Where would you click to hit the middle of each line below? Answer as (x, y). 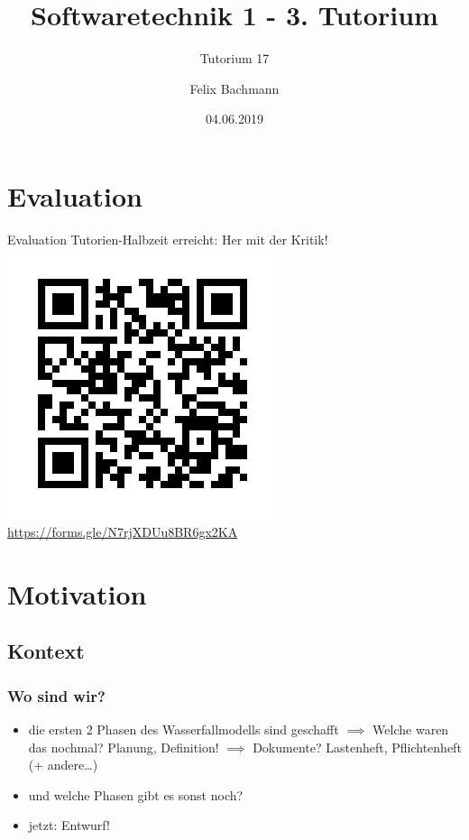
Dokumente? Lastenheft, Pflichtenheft (357, 747)
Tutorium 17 (234, 58)
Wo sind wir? (56, 695)
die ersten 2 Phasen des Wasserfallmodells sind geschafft (184, 729)
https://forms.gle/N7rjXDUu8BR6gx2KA (123, 532)
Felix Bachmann (234, 88)
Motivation (77, 593)
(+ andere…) (63, 765)
